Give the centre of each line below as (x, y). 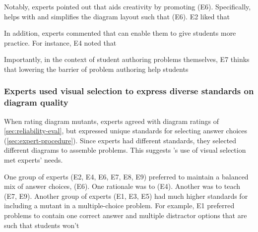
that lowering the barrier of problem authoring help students (96, 69)
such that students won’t (42, 225)
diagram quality (36, 102)
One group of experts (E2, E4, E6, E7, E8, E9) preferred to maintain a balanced (126, 176)
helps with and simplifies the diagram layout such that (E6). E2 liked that (117, 16)
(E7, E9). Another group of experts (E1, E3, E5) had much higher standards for (126, 196)
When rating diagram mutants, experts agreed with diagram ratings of (111, 121)
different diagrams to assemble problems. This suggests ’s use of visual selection (125, 150)
